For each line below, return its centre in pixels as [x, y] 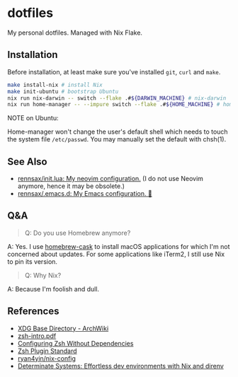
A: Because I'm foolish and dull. [53, 289]
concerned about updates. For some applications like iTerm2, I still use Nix [116, 254]
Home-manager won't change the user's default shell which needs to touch [118, 132]
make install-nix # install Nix [55, 85]
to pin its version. [33, 261]
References [33, 312]
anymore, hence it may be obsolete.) [71, 186]
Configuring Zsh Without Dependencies [75, 343]
